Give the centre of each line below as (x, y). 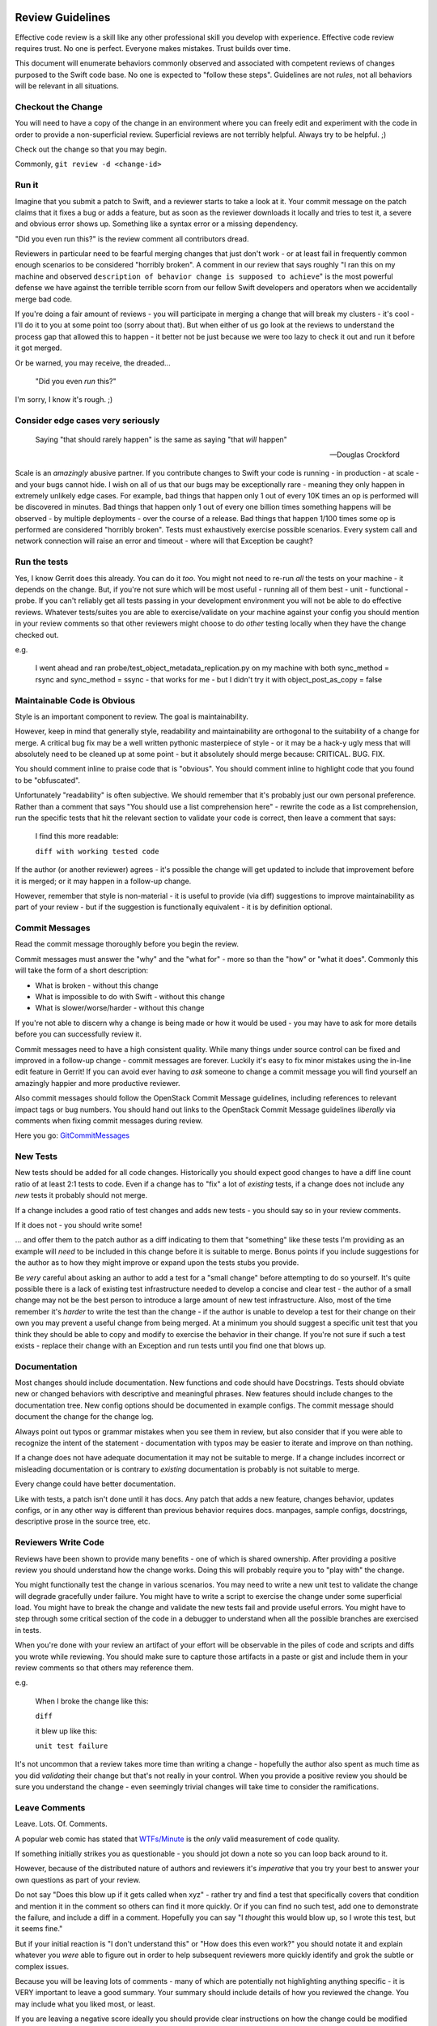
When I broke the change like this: (92, 1701)
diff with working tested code (97, 851)
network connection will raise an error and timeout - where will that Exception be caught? (164, 541)
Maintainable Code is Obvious (75, 700)
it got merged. (38, 348)
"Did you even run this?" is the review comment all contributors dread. (132, 238)
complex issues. (42, 1966)
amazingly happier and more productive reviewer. (98, 1083)
